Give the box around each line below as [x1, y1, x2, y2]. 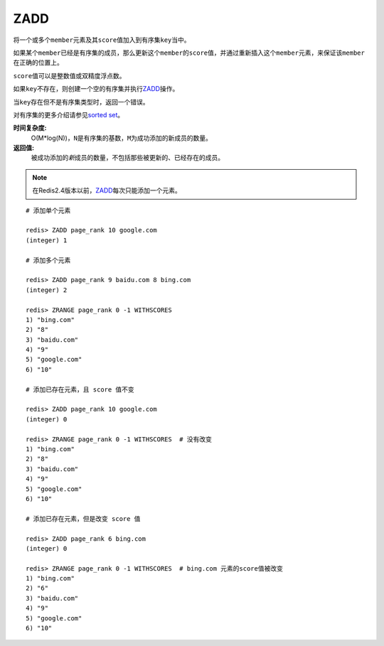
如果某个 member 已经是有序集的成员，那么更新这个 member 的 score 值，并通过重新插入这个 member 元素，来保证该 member [13, 48, 366, 57]
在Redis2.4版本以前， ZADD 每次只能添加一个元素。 [32, 186, 181, 195]
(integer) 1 [26, 236, 68, 244]
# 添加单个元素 [26, 206, 71, 215]
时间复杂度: [13, 124, 47, 132]
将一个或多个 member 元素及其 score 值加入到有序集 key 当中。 [13, 36, 191, 44]
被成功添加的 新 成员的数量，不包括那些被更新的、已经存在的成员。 [31, 154, 224, 162]
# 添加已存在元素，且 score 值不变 [26, 385, 134, 394]
